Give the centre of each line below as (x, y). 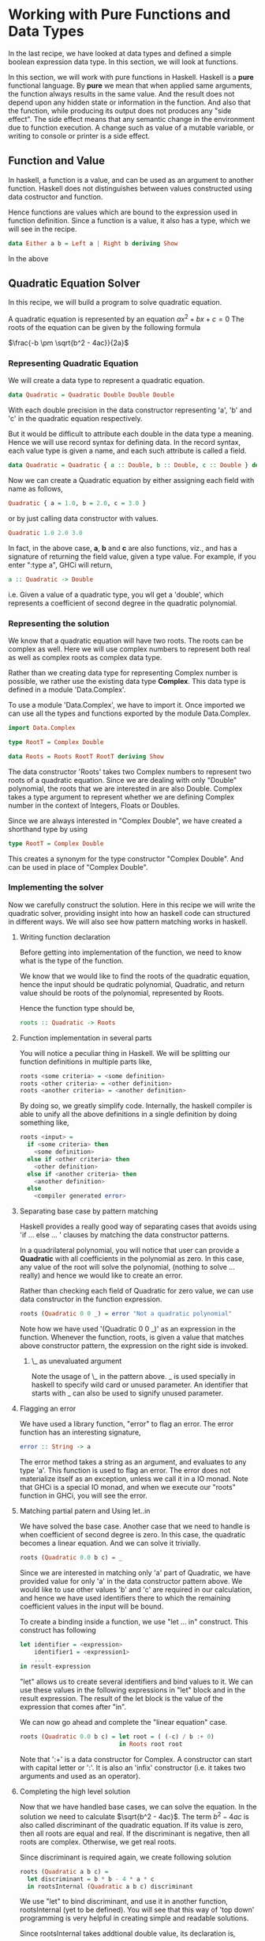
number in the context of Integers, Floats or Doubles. (94, 805)
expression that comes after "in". (73, 1707)
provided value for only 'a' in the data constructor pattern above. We (131, 1581)
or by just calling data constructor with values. (83, 518)
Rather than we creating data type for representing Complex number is (123, 673)
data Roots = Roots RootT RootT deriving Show (86, 756)
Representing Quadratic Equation (73, 363)
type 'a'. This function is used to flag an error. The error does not (125, 1470)
